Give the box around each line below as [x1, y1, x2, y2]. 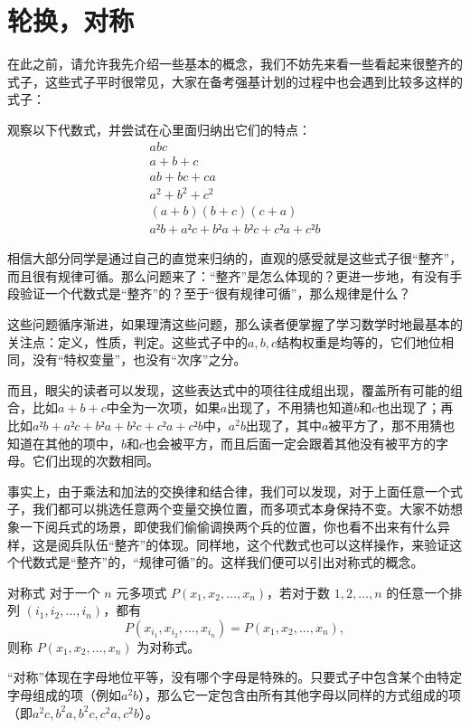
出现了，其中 [245, 415, 322, 434]
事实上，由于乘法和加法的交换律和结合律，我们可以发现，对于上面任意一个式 [7, 481, 463, 500]
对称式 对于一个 [7, 582, 100, 601]
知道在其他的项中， [7, 433, 121, 452]
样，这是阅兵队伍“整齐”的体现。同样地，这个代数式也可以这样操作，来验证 [7, 534, 450, 553]
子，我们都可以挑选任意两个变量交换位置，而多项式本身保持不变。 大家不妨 [7, 499, 450, 518]
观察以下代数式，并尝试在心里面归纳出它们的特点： [7, 119, 311, 138]
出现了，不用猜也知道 [227, 398, 354, 417]
